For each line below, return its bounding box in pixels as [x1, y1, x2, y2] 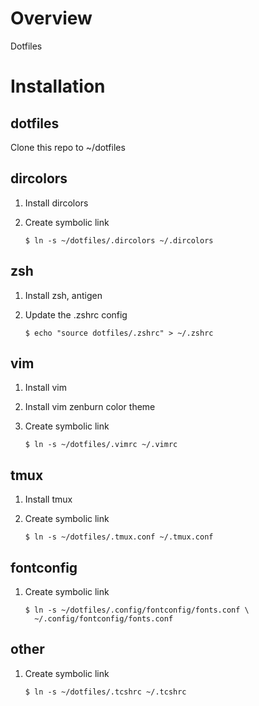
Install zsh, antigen [24, 289, 103, 301]
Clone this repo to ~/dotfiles [10, 141, 126, 153]
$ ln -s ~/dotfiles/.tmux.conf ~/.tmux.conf [24, 532, 214, 542]
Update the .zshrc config [24, 308, 128, 321]
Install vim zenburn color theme [24, 401, 156, 413]
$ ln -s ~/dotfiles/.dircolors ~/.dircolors [24, 235, 214, 246]
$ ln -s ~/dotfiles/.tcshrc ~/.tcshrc [24, 687, 187, 697]
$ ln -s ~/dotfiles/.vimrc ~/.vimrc [24, 440, 178, 450]
